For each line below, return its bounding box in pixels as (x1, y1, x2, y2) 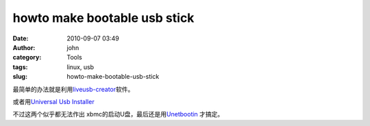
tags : (12, 62, 28, 71)
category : (12, 53, 42, 62)
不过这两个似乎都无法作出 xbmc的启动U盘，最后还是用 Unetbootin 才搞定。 (12, 110, 224, 118)
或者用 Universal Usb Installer (12, 97, 95, 105)
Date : (12, 34, 29, 42)
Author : (12, 43, 36, 51)
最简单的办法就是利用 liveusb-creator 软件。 (12, 85, 134, 93)
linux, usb (66, 62, 95, 71)
